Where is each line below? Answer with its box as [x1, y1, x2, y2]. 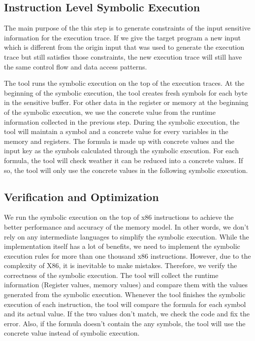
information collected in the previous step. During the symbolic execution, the [4, 116, 240, 127]
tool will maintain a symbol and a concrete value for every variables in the [4, 126, 228, 136]
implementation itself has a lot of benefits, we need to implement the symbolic [4, 241, 240, 251]
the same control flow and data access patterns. [4, 61, 147, 71]
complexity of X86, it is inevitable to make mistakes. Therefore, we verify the [4, 260, 237, 271]
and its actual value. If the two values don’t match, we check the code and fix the [4, 308, 250, 319]
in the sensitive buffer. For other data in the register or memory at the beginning [4, 97, 249, 107]
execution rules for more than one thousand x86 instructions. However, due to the [4, 250, 251, 261]
